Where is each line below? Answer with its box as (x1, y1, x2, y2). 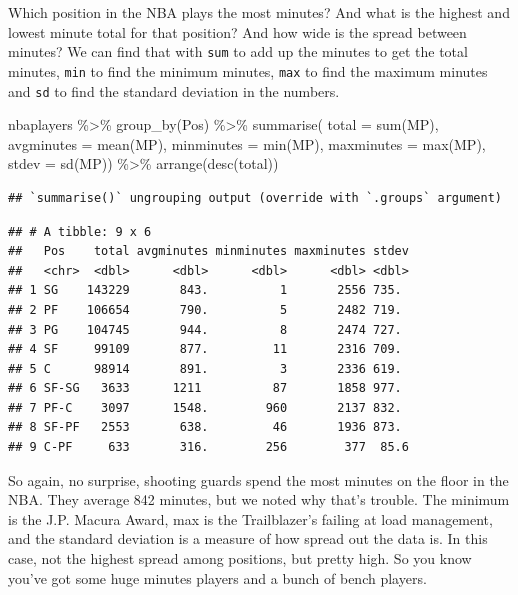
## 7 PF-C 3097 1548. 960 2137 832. (8, 400, 402, 415)
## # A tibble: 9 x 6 (8, 224, 152, 239)
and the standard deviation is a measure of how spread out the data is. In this (8, 528, 488, 549)
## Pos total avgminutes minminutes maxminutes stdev (8, 244, 409, 259)
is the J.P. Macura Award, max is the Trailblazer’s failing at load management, (8, 508, 493, 529)
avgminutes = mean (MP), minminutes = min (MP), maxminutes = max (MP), (8, 133, 486, 154)
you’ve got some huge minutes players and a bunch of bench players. (8, 567, 427, 588)
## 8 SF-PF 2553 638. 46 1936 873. (8, 420, 402, 435)
